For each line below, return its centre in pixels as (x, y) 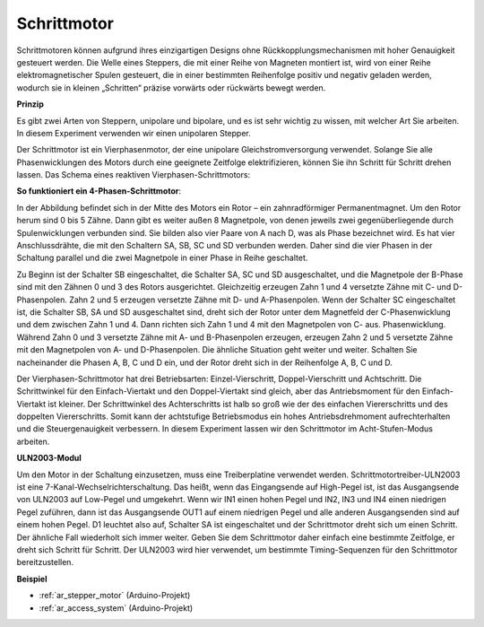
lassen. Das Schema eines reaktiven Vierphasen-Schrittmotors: (134, 175)
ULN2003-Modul (49, 458)
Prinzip (30, 104)
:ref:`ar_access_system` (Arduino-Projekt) (116, 608)
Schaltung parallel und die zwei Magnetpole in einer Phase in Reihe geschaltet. (162, 258)
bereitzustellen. (45, 562)
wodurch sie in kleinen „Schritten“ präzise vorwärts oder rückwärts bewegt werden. (171, 87)
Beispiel (32, 579)
